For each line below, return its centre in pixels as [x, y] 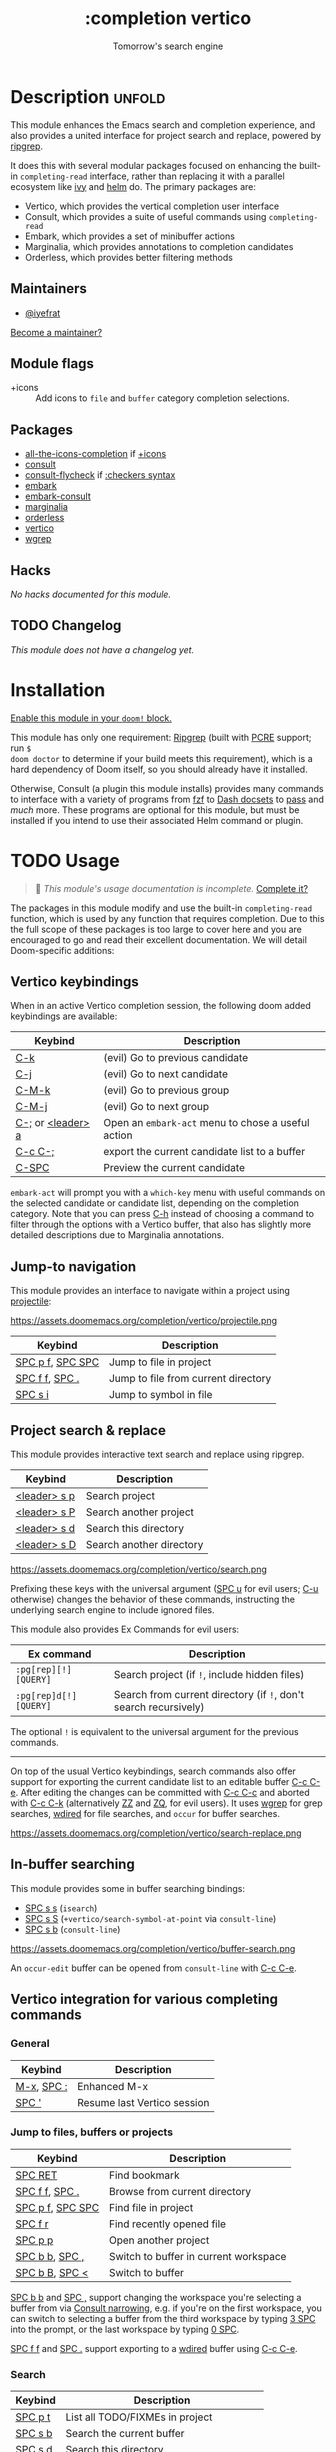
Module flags [52, 363]
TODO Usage [65, 860]
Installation [58, 689]
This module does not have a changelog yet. [102, 649]
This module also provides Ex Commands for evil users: [125, 1629]
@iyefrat [42, 313]
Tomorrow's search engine [168, 46]
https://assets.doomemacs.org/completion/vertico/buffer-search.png [153, 1948]
